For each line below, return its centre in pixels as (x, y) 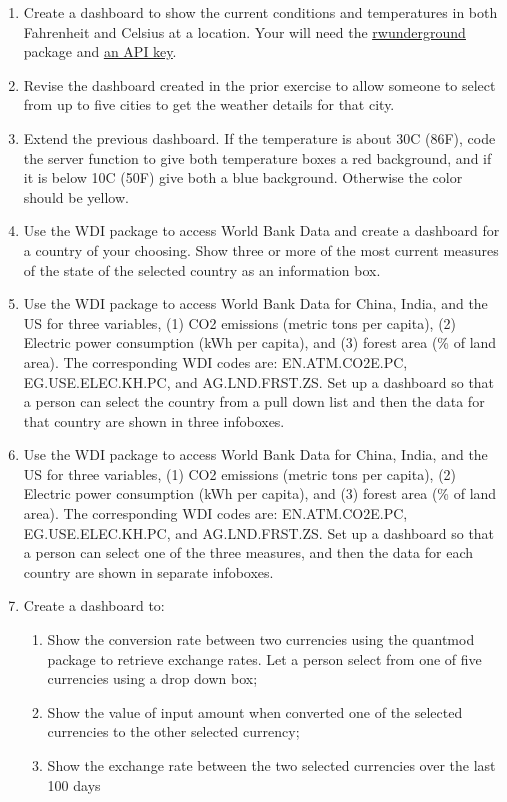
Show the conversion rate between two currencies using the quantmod (261, 639)
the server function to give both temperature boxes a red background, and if (257, 157)
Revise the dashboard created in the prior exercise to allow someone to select (259, 84)
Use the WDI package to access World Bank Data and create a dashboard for (261, 230)
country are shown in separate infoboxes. (148, 571)
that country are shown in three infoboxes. (154, 420)
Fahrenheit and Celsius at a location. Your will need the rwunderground (244, 31)
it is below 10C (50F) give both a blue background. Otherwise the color (243, 177)
